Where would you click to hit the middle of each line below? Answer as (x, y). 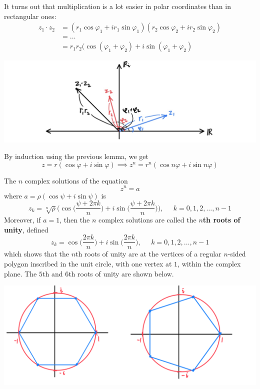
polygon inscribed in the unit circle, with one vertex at (88, 264)
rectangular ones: (30, 16)
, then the (75, 220)
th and (53, 273)
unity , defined (26, 229)
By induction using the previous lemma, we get (76, 156)
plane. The (20, 273)
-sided (237, 254)
